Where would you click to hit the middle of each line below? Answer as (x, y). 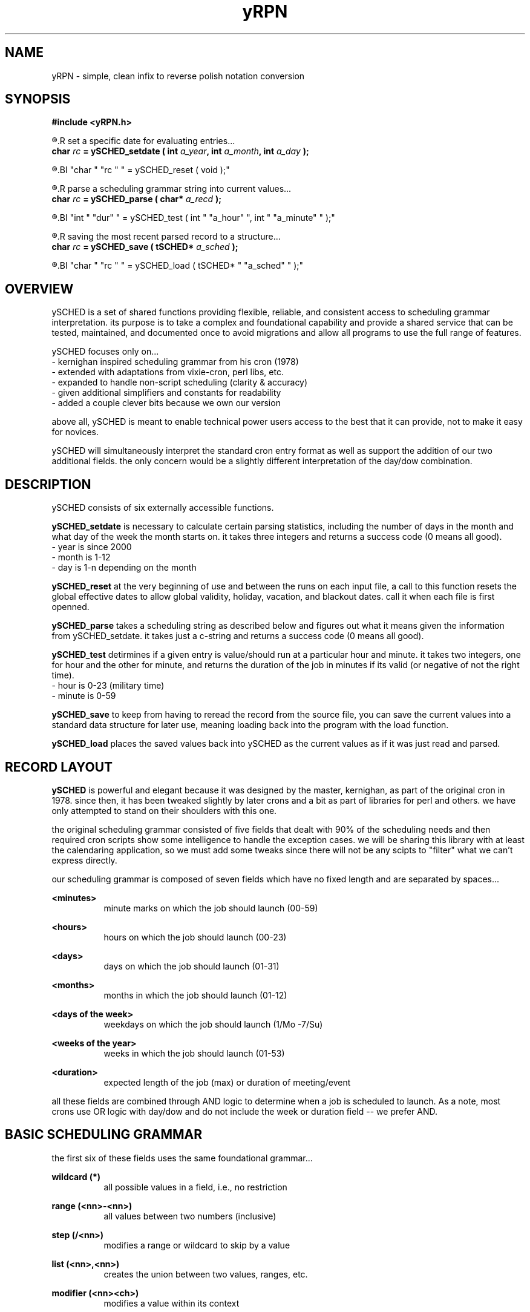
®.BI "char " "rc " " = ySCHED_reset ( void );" (141, 170)
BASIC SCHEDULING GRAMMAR (104, 1135)
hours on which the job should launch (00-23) (195, 937)
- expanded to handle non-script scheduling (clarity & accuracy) (180, 382)
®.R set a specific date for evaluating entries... (143, 141)
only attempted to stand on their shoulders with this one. (164, 810)
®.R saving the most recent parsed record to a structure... (166, 237)
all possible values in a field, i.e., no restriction (195, 1187)
